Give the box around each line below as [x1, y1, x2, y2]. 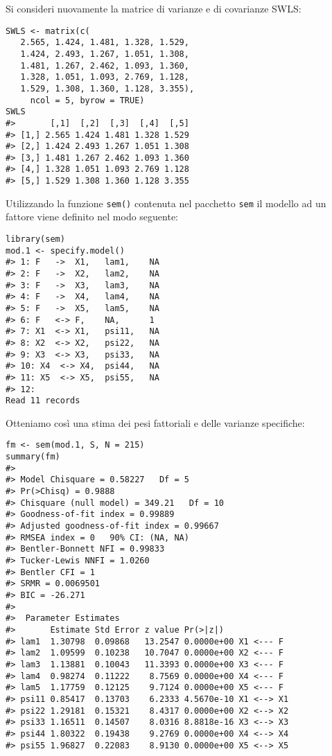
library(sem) [6, 234, 65, 245]
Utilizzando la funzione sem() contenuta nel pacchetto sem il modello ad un [6, 195, 326, 210]
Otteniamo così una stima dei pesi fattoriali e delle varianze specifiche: [6, 415, 305, 430]
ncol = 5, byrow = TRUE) [30, 95, 145, 105]
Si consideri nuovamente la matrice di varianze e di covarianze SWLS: [6, 1, 302, 15]
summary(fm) [6, 452, 60, 462]
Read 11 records [6, 396, 80, 406]
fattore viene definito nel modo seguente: [6, 209, 179, 224]
